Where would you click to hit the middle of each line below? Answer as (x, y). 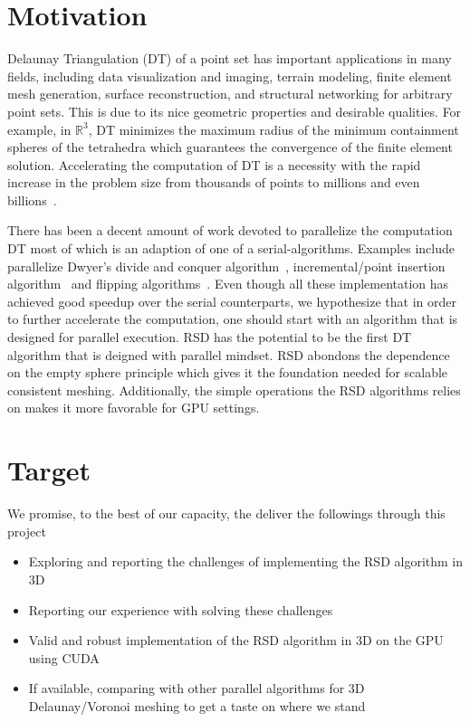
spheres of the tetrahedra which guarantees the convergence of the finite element (230, 147)
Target (49, 470)
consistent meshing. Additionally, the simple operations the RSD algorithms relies (234, 389)
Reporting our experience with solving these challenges (181, 609)
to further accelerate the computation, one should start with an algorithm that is (233, 319)
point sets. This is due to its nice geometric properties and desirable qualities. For (235, 111)
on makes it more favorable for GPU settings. (134, 408)
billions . (32, 199)
